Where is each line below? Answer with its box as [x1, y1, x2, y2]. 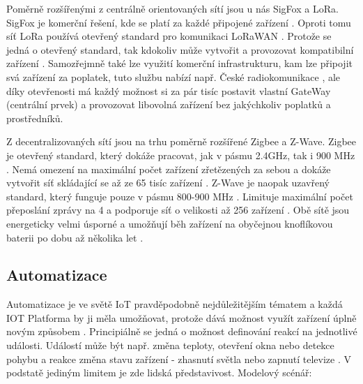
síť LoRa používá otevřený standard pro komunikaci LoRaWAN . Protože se [6, 29, 332, 43]
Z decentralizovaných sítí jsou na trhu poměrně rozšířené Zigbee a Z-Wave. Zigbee [6, 134, 357, 149]
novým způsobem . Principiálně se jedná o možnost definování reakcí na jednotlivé [6, 324, 357, 339]
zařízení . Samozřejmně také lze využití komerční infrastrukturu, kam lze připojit [6, 56, 353, 71]
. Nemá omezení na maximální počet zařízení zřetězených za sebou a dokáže [6, 161, 331, 176]
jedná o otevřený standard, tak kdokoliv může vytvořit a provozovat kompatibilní [6, 42, 354, 57]
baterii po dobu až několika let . [6, 230, 144, 244]
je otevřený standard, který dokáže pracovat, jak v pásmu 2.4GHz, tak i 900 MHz [6, 147, 355, 162]
